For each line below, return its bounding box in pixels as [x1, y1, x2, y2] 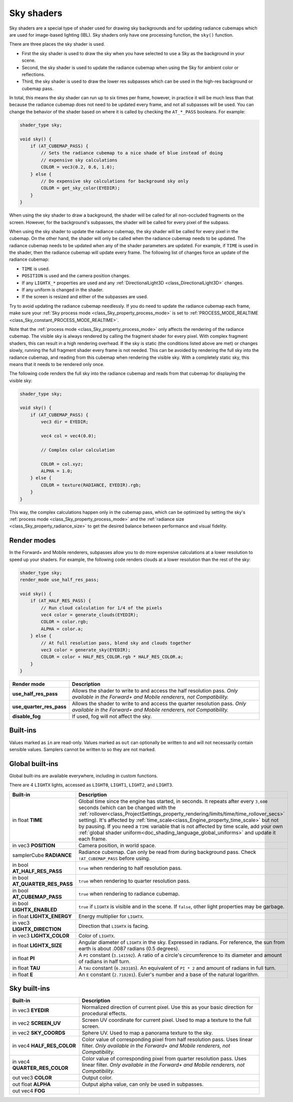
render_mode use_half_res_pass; [19, 577, 99, 583]
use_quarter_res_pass [12, 703, 67, 710]
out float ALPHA [12, 1081, 51, 1088]
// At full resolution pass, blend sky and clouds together [40, 640, 191, 646]
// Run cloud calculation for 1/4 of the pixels [40, 605, 162, 611]
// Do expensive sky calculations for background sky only [40, 178, 189, 184]
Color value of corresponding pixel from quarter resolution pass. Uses [81, 1055, 247, 1062]
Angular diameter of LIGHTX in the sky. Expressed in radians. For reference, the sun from [78, 939, 285, 946]
